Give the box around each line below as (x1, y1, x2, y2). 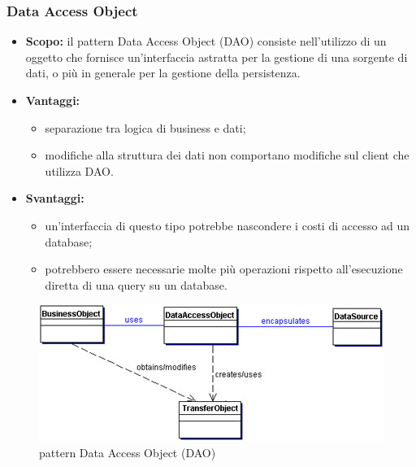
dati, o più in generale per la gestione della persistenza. (25, 64, 301, 81)
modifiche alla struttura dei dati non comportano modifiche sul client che (45, 146, 409, 164)
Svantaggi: (25, 190, 84, 207)
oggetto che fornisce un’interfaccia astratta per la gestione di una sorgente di (25, 48, 408, 65)
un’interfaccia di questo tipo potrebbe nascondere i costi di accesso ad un (45, 216, 410, 233)
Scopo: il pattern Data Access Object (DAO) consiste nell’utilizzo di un (25, 33, 387, 50)
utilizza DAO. (45, 162, 114, 179)
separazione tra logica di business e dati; (45, 119, 246, 136)
